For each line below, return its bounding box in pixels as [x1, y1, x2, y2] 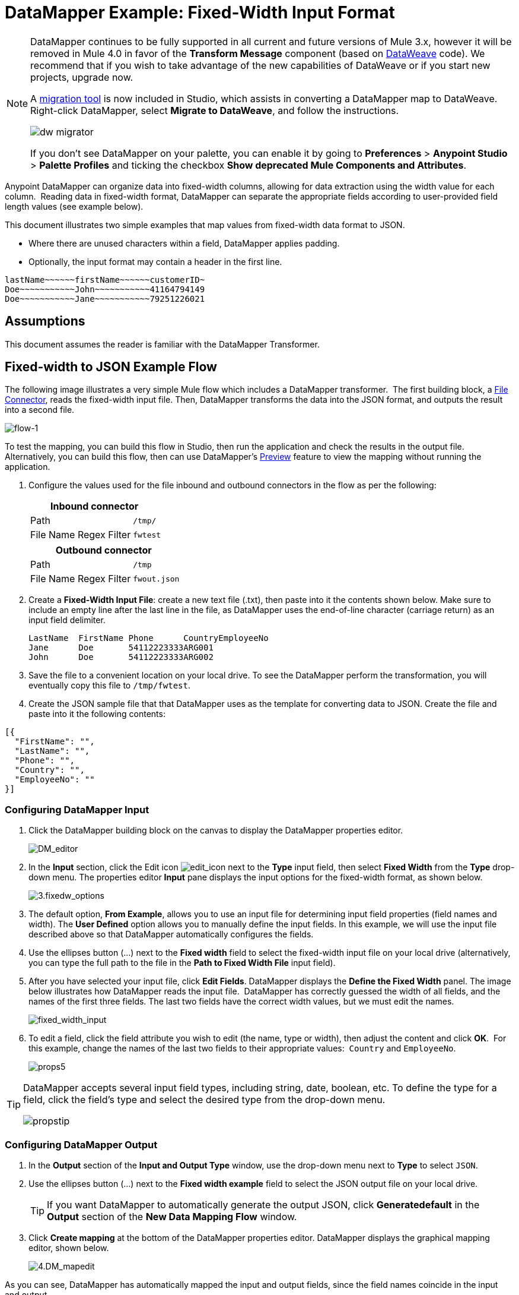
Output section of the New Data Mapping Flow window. [47, 1210, 297, 1223]
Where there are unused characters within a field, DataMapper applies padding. [28, 238, 340, 248]
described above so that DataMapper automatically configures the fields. [28, 929, 314, 940]
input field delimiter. [28, 615, 106, 626]
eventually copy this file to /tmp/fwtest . [28, 680, 190, 691]
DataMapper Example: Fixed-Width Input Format [5, 2, 395, 23]
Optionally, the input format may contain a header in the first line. [28, 256, 282, 267]
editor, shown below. [28, 1242, 109, 1253]
